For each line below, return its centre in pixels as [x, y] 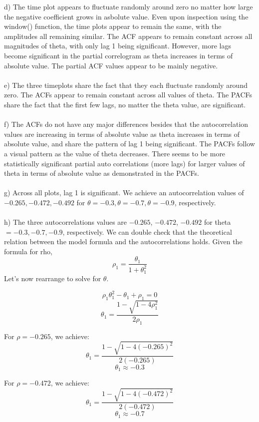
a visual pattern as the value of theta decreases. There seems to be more [115, 153]
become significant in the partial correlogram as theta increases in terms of [119, 55]
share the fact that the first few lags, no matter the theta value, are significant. [125, 104]
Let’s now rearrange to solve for [53, 278]
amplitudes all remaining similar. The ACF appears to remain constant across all [128, 36]
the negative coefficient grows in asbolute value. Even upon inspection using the [126, 16]
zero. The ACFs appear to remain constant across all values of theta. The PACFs [128, 95]
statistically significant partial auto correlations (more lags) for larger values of [125, 163]
